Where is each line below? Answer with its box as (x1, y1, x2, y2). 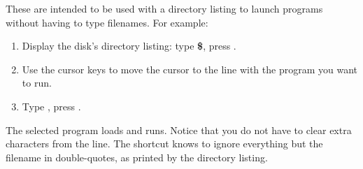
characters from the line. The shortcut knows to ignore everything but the (6, 136, 323, 151)
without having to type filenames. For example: (6, 15, 208, 29)
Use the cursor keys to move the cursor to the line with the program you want (22, 61, 358, 76)
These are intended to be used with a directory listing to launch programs (6, 1, 323, 15)
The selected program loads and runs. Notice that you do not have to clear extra (6, 122, 352, 137)
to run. (22, 75, 52, 90)
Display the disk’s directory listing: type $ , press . (22, 38, 236, 53)
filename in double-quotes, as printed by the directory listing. (6, 149, 268, 164)
